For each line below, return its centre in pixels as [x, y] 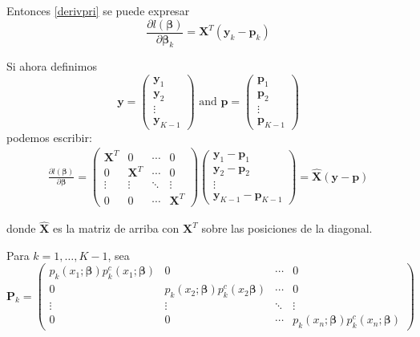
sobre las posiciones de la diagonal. [287, 228]
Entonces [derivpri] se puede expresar [98, 10]
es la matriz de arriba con [116, 228]
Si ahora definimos [52, 66]
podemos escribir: [49, 137]
